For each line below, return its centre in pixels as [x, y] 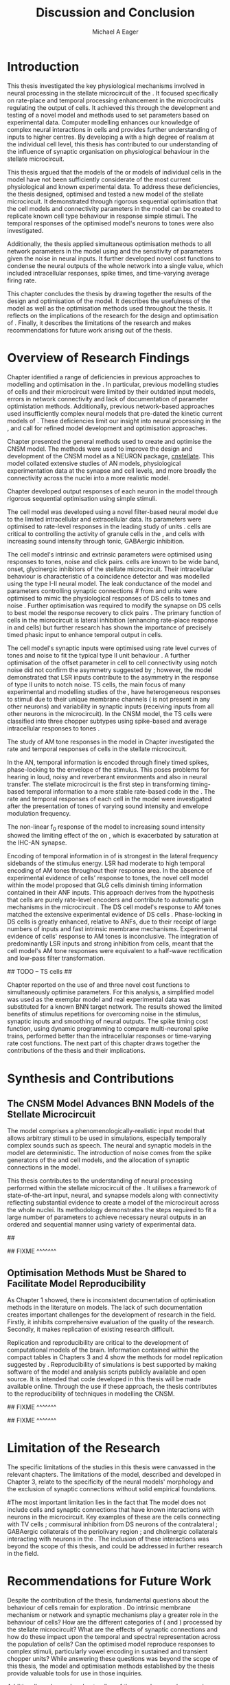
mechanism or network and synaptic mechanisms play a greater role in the [113, 1615]
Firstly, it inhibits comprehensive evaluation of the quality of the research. [111, 1322]
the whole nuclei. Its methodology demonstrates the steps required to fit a [112, 1210]
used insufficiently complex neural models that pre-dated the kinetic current [115, 413]
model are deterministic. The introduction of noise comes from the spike [109, 1153]
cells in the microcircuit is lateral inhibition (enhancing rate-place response [113, 620]
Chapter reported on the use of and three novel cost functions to [99, 985]
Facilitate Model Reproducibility [77, 1283]
